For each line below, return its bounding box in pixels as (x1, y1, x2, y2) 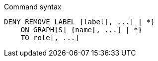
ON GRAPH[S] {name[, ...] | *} (20, 26, 143, 34)
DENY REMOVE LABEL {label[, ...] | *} (4, 18, 155, 26)
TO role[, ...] (20, 34, 79, 42)
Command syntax (4, 2, 62, 11)
